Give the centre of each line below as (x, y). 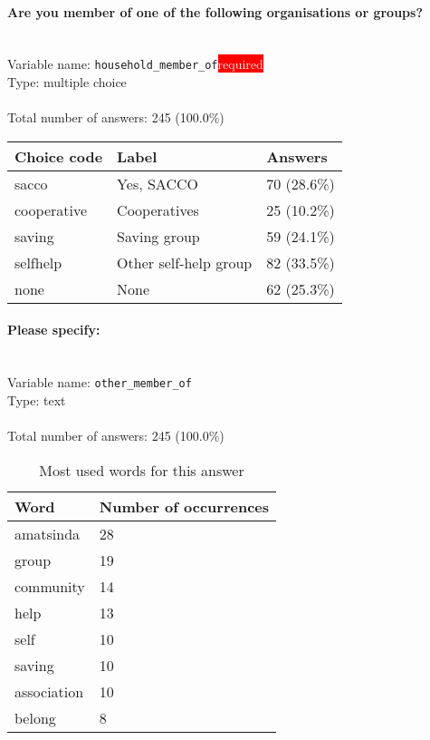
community (50, 586)
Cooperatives (158, 209)
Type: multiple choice (67, 82)
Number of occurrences (184, 506)
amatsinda (48, 533)
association (49, 691)
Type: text (37, 399)
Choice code (59, 156)
